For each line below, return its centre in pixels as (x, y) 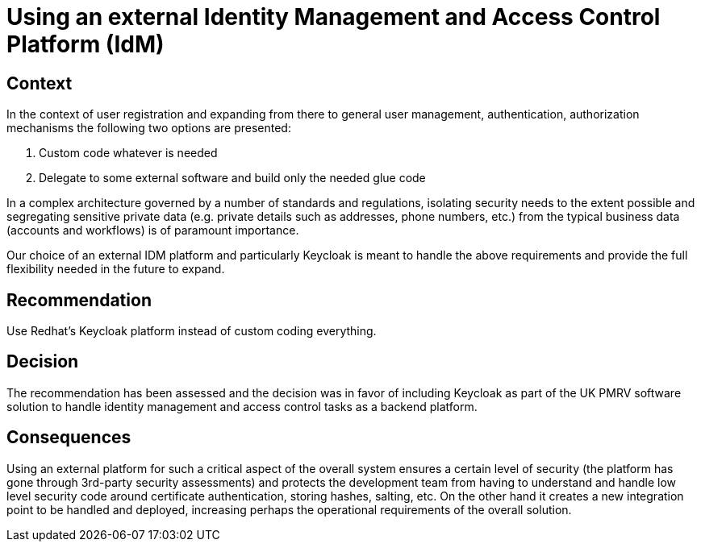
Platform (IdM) (86, 44)
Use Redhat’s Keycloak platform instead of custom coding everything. (192, 331)
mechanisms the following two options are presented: (149, 128)
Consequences (69, 438)
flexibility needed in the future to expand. (116, 269)
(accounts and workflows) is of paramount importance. (153, 230)
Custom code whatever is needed (128, 153)
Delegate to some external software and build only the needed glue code (232, 178)
